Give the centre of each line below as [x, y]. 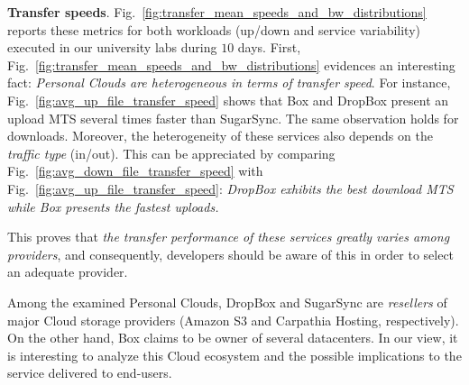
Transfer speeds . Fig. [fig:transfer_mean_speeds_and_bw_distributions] [217, 12]
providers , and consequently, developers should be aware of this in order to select [231, 254]
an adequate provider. [68, 272]
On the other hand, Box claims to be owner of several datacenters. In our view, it [233, 338]
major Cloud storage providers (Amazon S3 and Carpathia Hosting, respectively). [233, 320]
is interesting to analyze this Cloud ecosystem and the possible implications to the [234, 355]
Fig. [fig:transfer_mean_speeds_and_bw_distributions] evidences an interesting [231, 64]
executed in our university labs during [112, 47]
